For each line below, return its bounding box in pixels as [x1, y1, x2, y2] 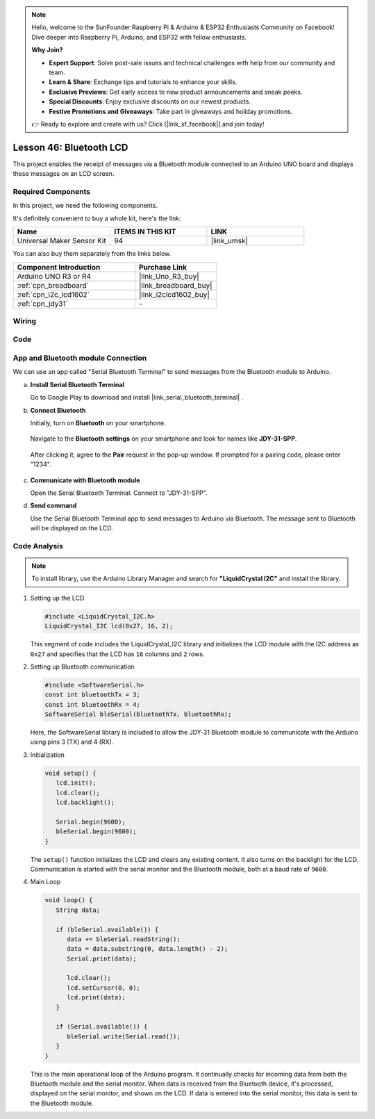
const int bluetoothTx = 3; [44, 691, 140, 699]
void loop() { [44, 897, 93, 904]
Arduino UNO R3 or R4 [17, 271, 92, 281]
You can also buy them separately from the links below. [12, 250, 172, 258]
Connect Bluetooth [30, 406, 86, 414]
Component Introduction [17, 262, 101, 272]
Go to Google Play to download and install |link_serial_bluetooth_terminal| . [30, 393, 244, 402]
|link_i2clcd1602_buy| [139, 289, 210, 299]
